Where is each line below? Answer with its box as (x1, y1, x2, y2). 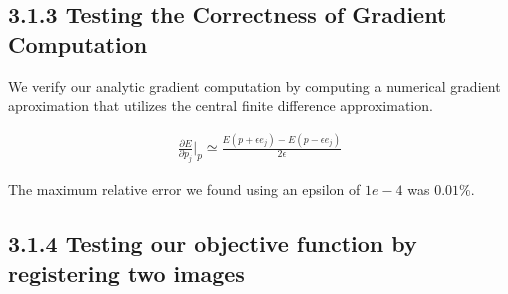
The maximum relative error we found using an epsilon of (8, 179, 361, 200)
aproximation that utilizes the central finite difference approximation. (8, 95, 433, 116)
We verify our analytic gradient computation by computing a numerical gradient (8, 75, 501, 96)
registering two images (8, 257, 245, 288)
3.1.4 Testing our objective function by (8, 228, 417, 259)
